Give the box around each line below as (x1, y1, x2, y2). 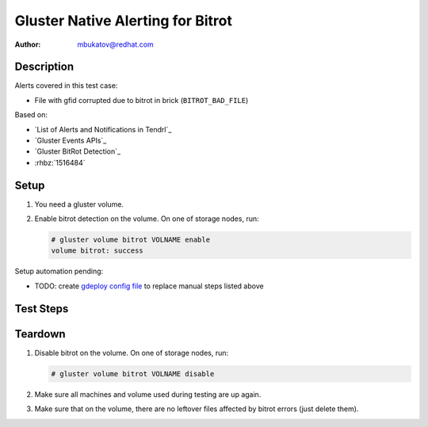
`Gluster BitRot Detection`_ (34, 147, 121, 156)
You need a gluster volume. (34, 199, 124, 209)
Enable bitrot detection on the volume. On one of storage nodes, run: (34, 214, 259, 223)
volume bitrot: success (51, 246, 144, 255)
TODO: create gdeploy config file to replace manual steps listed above (34, 281, 265, 291)
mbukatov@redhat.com (77, 40, 154, 49)
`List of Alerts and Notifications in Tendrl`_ (34, 124, 172, 134)
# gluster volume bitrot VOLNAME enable (51, 235, 210, 245)
